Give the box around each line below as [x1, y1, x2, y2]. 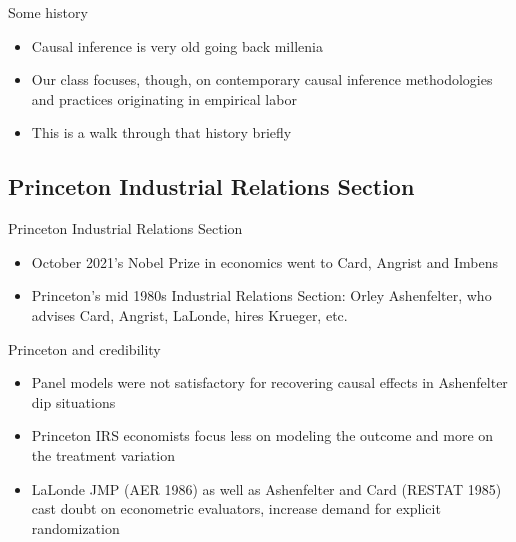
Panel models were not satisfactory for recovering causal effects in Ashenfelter [31, 372, 508, 393]
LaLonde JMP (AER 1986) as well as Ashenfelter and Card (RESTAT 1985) [31, 478, 502, 499]
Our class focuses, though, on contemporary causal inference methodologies [31, 69, 493, 90]
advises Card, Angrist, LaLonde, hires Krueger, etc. [31, 304, 348, 325]
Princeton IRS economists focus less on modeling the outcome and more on [31, 425, 494, 446]
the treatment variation [31, 444, 175, 465]
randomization [31, 517, 120, 538]
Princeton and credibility [8, 338, 161, 359]
